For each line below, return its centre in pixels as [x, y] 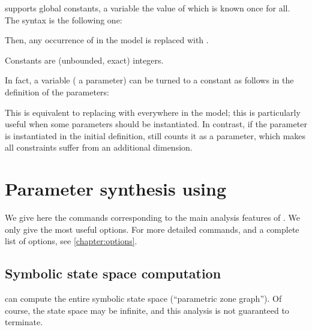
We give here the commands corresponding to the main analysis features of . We [153, 217]
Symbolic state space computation [113, 273]
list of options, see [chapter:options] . [71, 241]
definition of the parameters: [57, 91]
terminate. [24, 322]
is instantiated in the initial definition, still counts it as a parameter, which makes [155, 135]
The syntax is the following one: [64, 19]
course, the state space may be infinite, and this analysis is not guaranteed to [147, 310]
